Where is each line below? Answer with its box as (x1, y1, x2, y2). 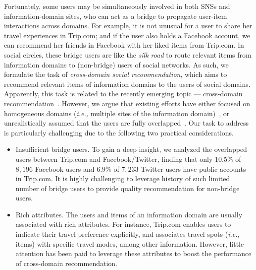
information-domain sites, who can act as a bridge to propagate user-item (4, 10, 227, 21)
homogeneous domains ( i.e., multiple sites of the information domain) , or (4, 108, 230, 118)
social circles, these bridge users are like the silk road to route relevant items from (4, 49, 252, 60)
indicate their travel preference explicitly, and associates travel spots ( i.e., (15, 229, 240, 239)
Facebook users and (35, 163, 95, 174)
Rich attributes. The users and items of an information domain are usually (15, 209, 243, 219)
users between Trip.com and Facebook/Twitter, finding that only (15, 153, 213, 164)
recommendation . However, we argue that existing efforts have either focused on (4, 98, 250, 108)
